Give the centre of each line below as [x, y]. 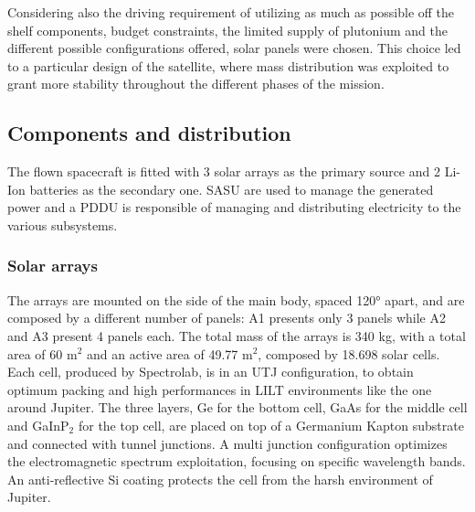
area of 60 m [42, 353]
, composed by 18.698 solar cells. [349, 353]
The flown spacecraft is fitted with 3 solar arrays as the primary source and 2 [224, 171]
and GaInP [38, 425]
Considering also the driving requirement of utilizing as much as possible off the [231, 12]
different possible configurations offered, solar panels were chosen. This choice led [234, 48]
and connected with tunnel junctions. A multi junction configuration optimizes [227, 443]
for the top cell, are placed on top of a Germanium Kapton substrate [271, 425]
